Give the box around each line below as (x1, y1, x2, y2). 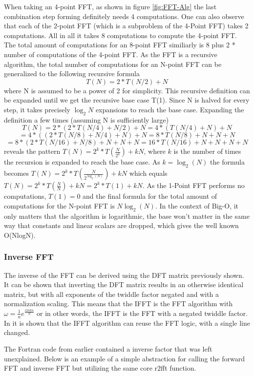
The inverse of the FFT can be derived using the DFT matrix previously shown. (4, 270, 244, 280)
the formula (210, 157, 245, 167)
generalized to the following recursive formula (4, 68, 140, 79)
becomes (4, 168, 29, 178)
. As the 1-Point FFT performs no (142, 180, 245, 190)
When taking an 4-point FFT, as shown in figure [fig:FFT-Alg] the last (4, 1, 217, 11)
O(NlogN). (4, 230, 36, 240)
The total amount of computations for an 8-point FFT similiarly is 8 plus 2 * (4, 40, 235, 50)
